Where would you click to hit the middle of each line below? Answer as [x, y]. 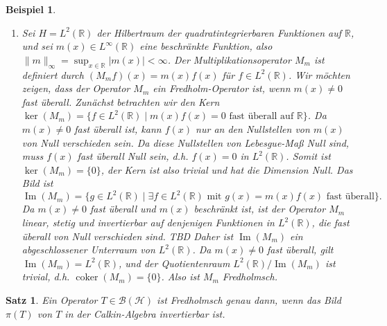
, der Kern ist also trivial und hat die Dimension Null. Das [227, 169]
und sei [37, 46]
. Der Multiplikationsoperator [229, 59]
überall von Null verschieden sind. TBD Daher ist [128, 236]
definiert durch [53, 74]
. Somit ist [308, 156]
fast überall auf [261, 117]
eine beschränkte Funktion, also [206, 46]
